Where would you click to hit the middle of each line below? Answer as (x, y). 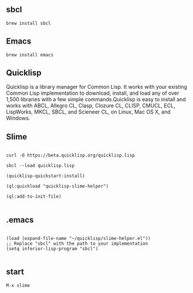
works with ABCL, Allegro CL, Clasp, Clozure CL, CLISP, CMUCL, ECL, (91, 106)
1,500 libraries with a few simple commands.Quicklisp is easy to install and (96, 99)
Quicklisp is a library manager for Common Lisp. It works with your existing (97, 87)
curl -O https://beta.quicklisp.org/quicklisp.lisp (70, 155)
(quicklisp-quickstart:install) (45, 176)
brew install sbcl (28, 23)
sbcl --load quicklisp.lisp (40, 166)
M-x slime (18, 285)
